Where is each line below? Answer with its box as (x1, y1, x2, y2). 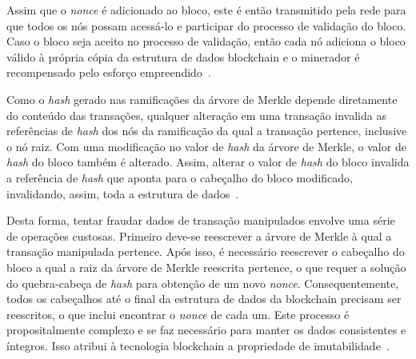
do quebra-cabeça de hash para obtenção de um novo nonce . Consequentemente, (6, 274, 399, 291)
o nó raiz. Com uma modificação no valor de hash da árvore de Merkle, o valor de (6, 138, 406, 154)
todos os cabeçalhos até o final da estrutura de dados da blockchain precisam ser (6, 290, 402, 307)
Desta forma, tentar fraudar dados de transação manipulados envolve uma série (6, 212, 395, 229)
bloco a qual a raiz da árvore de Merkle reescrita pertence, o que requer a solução (6, 258, 406, 275)
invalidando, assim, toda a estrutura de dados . (6, 185, 239, 201)
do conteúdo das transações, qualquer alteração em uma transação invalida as (6, 106, 386, 123)
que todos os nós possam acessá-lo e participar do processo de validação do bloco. (6, 17, 406, 34)
